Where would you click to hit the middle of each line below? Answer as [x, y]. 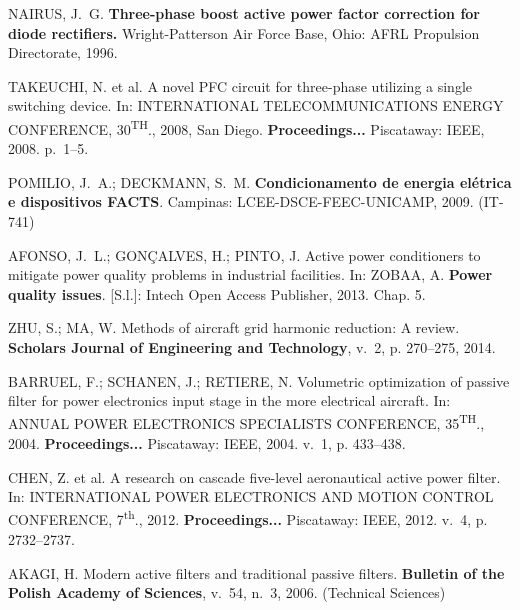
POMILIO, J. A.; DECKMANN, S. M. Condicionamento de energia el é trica [260, 181]
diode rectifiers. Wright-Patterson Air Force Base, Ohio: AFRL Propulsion [244, 32]
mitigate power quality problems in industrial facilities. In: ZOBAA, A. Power [250, 274]
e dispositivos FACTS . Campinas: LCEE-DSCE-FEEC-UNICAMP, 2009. [241, 201]
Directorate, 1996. [63, 52]
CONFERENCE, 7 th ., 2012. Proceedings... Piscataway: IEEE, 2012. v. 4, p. [248, 518]
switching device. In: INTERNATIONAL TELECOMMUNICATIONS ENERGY [256, 105]
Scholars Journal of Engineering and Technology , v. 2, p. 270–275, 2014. [252, 346]
